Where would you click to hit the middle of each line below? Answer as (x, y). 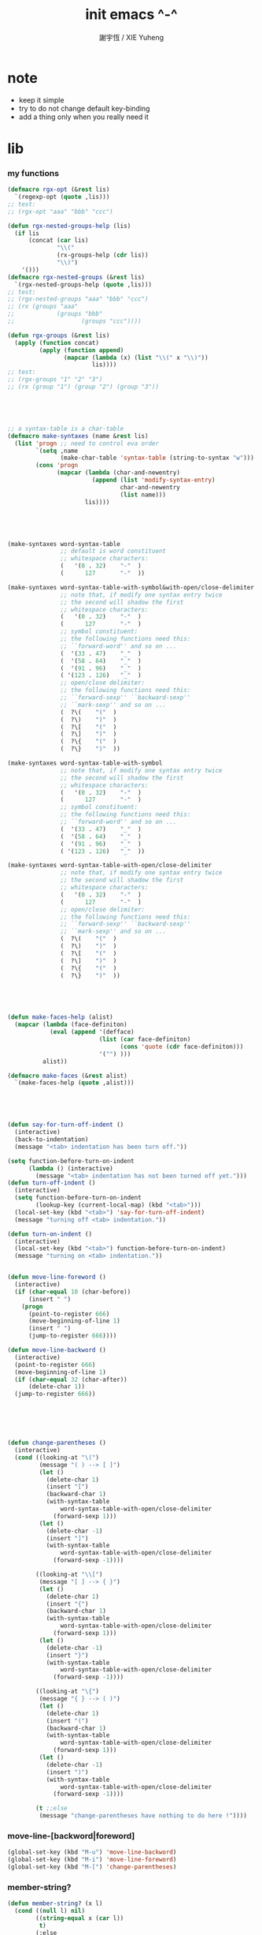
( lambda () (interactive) (70, 1168)
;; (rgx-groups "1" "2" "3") (55, 380)
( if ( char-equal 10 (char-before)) (73, 1292)
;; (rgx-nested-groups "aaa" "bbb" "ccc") (78, 299)
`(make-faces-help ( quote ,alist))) (74, 1083)
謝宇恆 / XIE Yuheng (131, 37)
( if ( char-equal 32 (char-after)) (71, 1379)
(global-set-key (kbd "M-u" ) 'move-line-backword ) (92, 1852)
